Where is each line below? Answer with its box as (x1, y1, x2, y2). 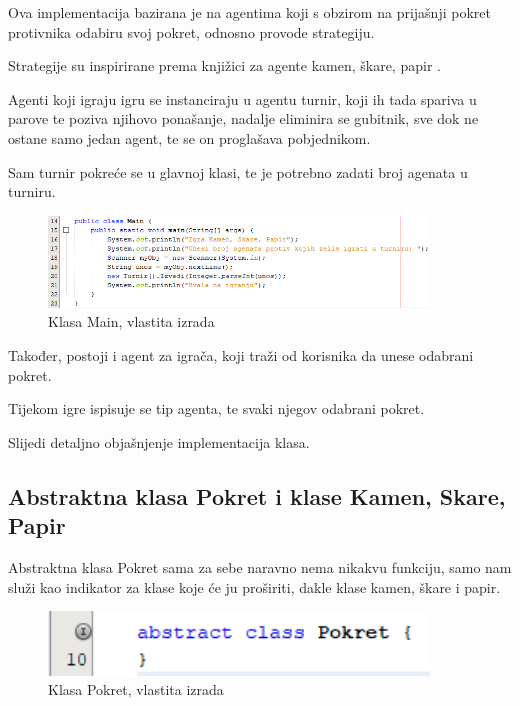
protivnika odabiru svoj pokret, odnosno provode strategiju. (8, 21, 375, 42)
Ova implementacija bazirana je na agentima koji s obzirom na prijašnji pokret (8, 2, 491, 22)
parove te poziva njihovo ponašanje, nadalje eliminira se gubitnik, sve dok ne (8, 108, 479, 129)
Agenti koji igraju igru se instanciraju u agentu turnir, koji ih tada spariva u (8, 88, 477, 109)
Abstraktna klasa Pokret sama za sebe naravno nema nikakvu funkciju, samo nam (8, 556, 512, 577)
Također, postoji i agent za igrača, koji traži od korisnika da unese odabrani (8, 345, 474, 366)
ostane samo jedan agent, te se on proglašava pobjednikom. (8, 127, 371, 148)
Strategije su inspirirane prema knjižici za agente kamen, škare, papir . (8, 55, 441, 76)
